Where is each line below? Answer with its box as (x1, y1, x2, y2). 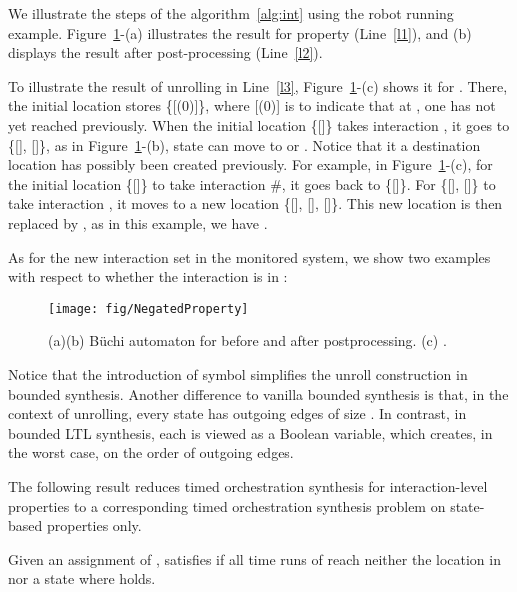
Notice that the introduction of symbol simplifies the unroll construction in (8, 363, 468, 384)
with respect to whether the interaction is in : (8, 266, 288, 287)
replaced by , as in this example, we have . (8, 212, 268, 233)
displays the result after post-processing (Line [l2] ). (8, 42, 323, 63)
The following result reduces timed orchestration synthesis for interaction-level (8, 475, 488, 496)
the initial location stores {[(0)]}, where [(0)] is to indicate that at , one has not (8, 95, 496, 116)
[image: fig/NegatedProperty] (48, 301, 249, 316)
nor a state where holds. (8, 568, 156, 589)
